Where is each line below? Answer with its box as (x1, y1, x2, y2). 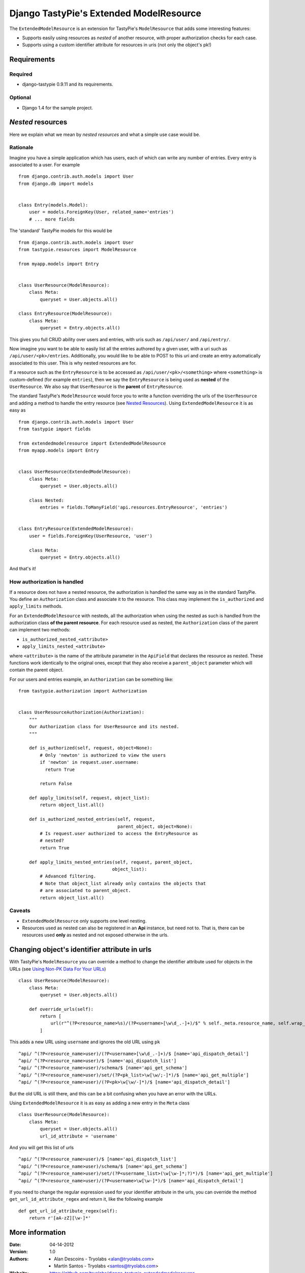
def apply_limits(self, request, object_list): (28, 795, 150, 801)
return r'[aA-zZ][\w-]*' (28, 1215, 91, 1221)
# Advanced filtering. (40, 873, 97, 879)
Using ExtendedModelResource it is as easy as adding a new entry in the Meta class (9, 1100, 190, 1106)
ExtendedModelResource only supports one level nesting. (22, 918, 147, 924)
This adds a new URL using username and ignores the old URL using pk (9, 1039, 160, 1045)
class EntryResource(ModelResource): (18, 311, 113, 317)
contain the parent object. (9, 667, 64, 673)
